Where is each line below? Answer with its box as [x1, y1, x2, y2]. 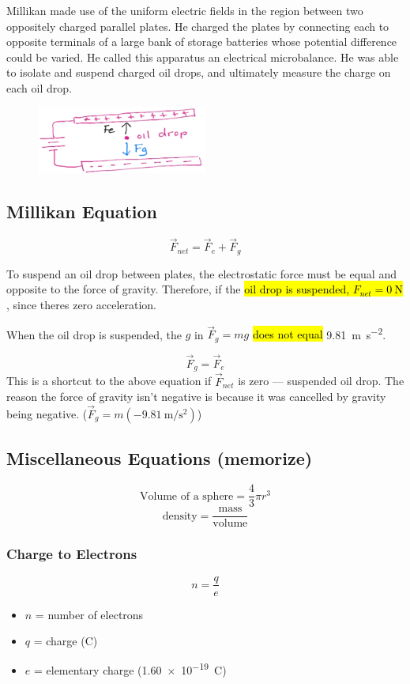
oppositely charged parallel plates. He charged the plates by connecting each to [6, 17, 389, 34]
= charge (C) [33, 633, 98, 649]
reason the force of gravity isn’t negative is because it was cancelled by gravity [6, 388, 386, 405]
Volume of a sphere [140, 490, 234, 502]
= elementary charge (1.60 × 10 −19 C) [33, 659, 227, 678]
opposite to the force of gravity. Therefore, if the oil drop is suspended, [6, 281, 350, 297]
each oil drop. [6, 79, 72, 96]
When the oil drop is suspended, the [6, 326, 182, 342]
